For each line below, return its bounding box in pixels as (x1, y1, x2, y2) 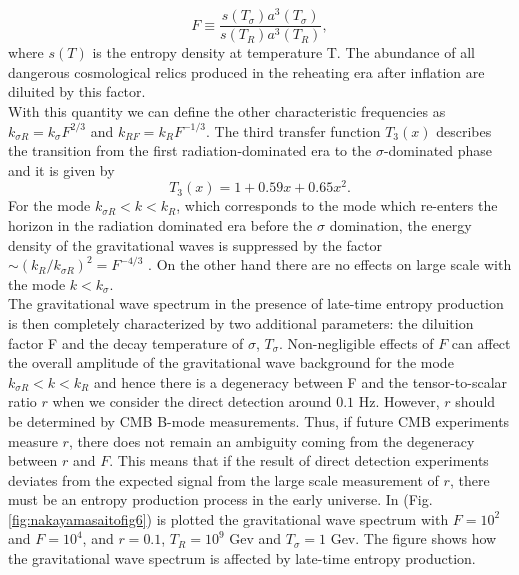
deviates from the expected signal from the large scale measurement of (8, 469, 439, 490)
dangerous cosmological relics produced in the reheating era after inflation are (8, 61, 485, 82)
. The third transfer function (206, 120, 381, 141)
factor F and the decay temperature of (8, 332, 244, 353)
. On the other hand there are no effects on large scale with (148, 254, 512, 275)
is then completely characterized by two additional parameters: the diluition (8, 312, 474, 333)
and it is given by (8, 159, 115, 180)
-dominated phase (383, 140, 493, 161)
